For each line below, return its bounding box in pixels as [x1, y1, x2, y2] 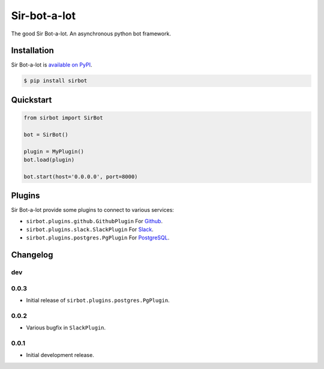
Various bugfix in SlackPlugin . [26, 324, 106, 331]
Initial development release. [26, 352, 94, 359]
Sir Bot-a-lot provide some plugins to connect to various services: [11, 206, 174, 214]
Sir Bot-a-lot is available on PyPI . [11, 61, 92, 68]
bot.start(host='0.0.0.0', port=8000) [23, 173, 138, 180]
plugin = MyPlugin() [23, 148, 84, 155]
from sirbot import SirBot [23, 115, 103, 121]
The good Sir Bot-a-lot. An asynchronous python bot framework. [11, 30, 171, 37]
